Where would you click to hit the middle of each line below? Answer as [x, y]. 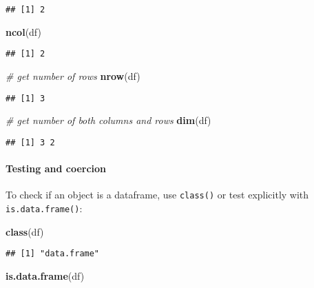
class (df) [25, 231]
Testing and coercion [56, 168]
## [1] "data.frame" [53, 254]
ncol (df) [23, 31]
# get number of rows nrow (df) [73, 75]
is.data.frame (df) [45, 275]
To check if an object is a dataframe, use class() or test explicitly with [157, 195]
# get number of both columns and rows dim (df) [108, 120]
